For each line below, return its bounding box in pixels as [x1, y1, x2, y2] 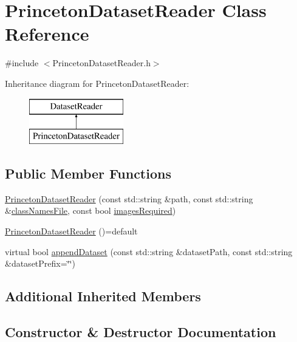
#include [5, 56, 39, 69]
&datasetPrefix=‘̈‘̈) [5, 257, 75, 270]
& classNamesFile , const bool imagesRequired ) [5, 204, 176, 217]
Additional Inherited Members [5, 287, 201, 306]
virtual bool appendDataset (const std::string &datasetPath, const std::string [5, 245, 293, 258]
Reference [5, 21, 89, 46]
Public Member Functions [5, 164, 171, 183]
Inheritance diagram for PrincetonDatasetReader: [5, 77, 189, 89]
